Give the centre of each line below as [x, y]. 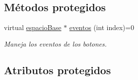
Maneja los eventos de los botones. [55, 43]
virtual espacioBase [33, 27]
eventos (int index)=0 [102, 27]
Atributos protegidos [58, 70]
